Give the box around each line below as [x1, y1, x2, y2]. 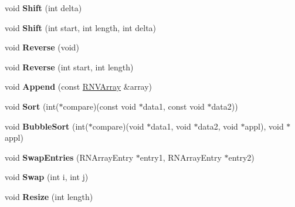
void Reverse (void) [5, 41, 79, 53]
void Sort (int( [5, 100, 59, 112]
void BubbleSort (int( [5, 120, 89, 132]
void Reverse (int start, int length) [5, 60, 134, 73]
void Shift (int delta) [5, 2, 82, 13]
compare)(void [92, 120, 144, 132]
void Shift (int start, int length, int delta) [5, 21, 157, 33]
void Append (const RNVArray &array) [5, 80, 152, 93]
